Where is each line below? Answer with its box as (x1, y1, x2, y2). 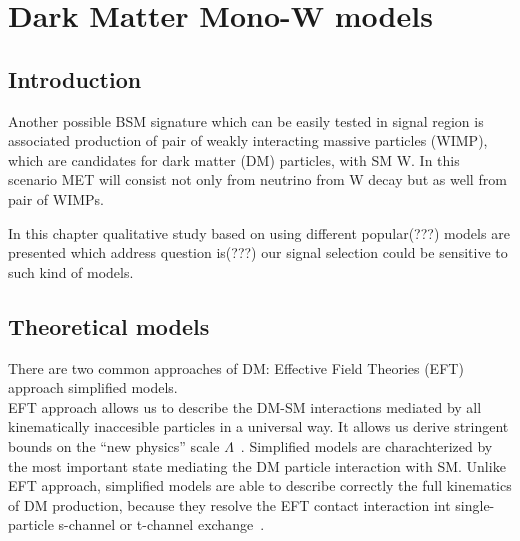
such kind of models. (8, 261, 134, 282)
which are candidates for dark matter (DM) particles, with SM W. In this (8, 149, 460, 170)
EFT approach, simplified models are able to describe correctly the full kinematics (8, 475, 512, 496)
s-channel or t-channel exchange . (58, 514, 265, 535)
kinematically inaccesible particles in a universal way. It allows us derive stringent (8, 416, 509, 437)
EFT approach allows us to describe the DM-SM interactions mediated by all (8, 396, 482, 417)
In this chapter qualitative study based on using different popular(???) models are (8, 222, 510, 243)
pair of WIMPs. (8, 188, 104, 209)
